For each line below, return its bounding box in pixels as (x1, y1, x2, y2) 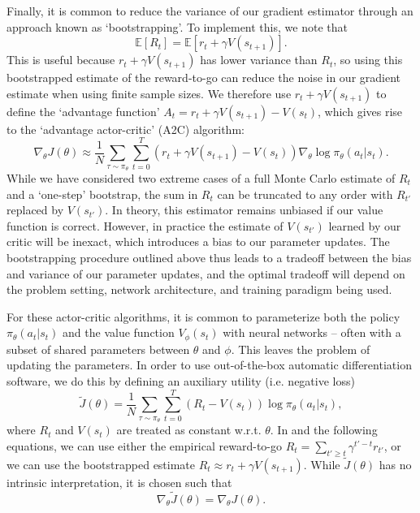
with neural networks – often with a (223, 324, 401, 341)
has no (379, 455, 412, 472)
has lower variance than (200, 51, 318, 68)
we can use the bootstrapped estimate (6, 455, 196, 472)
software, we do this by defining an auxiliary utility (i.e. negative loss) (6, 372, 355, 389)
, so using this (333, 51, 403, 68)
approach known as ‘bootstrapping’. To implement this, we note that (6, 18, 348, 35)
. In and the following (270, 421, 378, 438)
